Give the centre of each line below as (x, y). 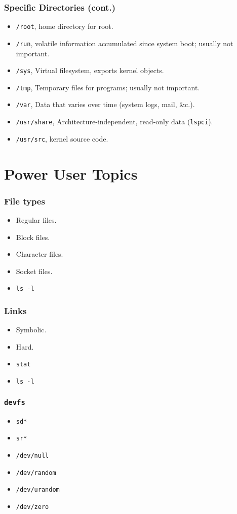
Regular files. (36, 220)
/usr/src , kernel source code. (62, 138)
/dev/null (32, 455)
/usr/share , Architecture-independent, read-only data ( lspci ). (114, 122)
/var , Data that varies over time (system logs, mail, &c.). (105, 104)
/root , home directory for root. (65, 26)
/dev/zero (32, 507)
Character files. (39, 254)
